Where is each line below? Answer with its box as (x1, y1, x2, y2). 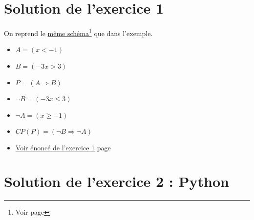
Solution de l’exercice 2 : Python (4, 171, 229, 191)
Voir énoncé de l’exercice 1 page (15, 142, 111, 152)
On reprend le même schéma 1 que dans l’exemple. (4, 27, 153, 38)
